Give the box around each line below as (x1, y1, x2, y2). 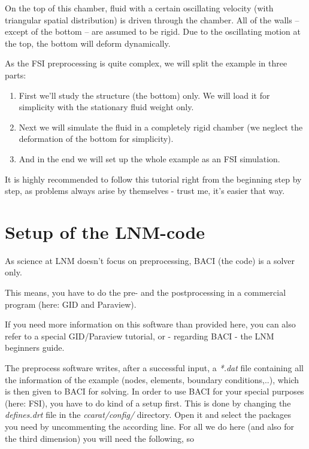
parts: (5, 68, 26, 81)
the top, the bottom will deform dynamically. (5, 37, 171, 49)
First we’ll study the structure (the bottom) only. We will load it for (19, 89, 270, 101)
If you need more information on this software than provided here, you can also (5, 318, 296, 330)
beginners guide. (5, 341, 65, 354)
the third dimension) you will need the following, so (5, 432, 194, 444)
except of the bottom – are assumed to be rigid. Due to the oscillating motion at (5, 25, 301, 38)
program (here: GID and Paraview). (5, 298, 137, 310)
